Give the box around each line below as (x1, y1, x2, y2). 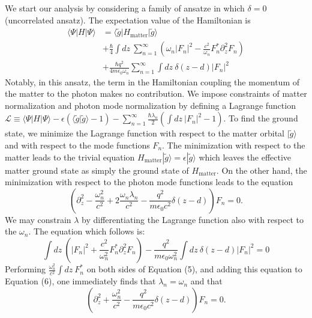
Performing (5, 263, 46, 275)
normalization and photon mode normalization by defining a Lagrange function (5, 99, 296, 111)
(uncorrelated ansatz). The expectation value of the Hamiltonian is (5, 13, 251, 26)
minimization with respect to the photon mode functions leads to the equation (5, 176, 293, 188)
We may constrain (5, 213, 71, 225)
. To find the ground (223, 112, 298, 124)
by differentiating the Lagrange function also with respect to (82, 213, 304, 225)
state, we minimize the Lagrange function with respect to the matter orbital (5, 127, 284, 139)
